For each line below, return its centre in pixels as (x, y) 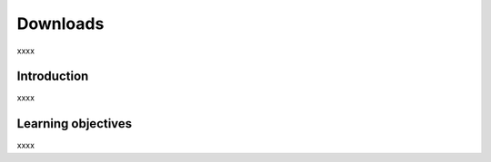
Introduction (53, 76)
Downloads (60, 24)
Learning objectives (75, 124)
